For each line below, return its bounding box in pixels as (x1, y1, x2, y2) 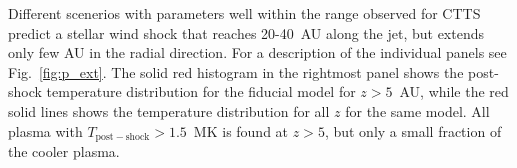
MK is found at (193, 120, 289, 141)
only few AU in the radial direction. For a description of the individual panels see (8, 42, 507, 63)
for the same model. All (345, 100, 490, 121)
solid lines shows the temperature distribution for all (8, 100, 330, 121)
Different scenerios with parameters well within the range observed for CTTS (8, 3, 481, 23)
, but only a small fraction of (324, 120, 502, 141)
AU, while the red (399, 81, 509, 102)
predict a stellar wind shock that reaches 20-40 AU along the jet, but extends (8, 22, 485, 43)
